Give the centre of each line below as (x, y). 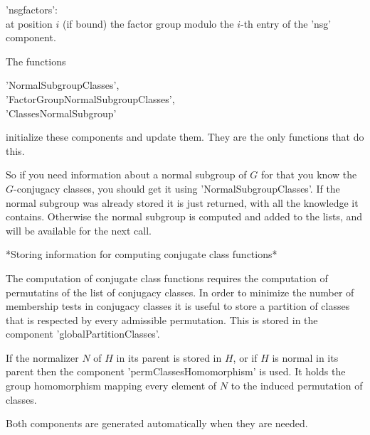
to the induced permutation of (297, 386)
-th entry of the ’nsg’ (286, 23)
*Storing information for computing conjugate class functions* (142, 254)
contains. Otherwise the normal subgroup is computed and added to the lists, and (184, 216)
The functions (36, 61)
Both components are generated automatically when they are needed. (157, 423)
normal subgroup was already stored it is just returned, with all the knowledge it (182, 202)
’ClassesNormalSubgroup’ (61, 113)
